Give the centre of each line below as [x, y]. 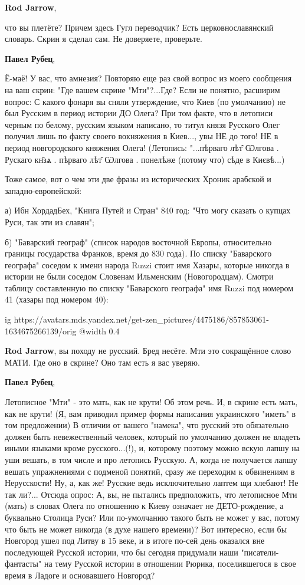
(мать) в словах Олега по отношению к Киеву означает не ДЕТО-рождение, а [144, 506]
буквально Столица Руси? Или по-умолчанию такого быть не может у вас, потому [152, 517]
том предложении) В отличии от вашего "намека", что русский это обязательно [147, 425]
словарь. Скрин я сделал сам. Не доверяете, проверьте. [104, 39]
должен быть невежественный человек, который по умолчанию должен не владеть [152, 436]
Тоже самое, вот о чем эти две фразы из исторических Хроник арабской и [138, 179]
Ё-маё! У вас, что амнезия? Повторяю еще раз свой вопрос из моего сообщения [148, 78]
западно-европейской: [43, 190]
